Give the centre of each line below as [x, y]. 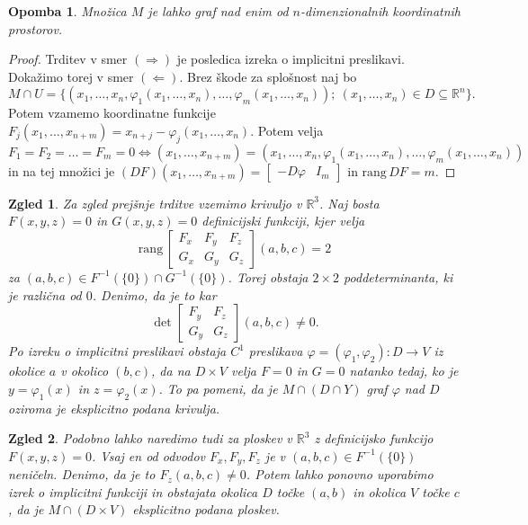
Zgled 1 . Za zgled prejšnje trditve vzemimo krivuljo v [155, 203]
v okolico [85, 371]
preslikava [276, 351]
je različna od [45, 294]
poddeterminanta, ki [398, 276]
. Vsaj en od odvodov [148, 455]
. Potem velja [287, 130]
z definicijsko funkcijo [374, 438]
